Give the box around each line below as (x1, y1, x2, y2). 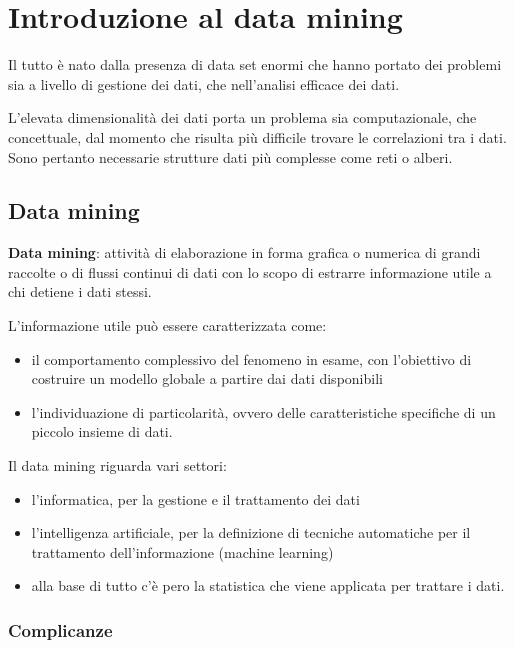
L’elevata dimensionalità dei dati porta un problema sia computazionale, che (8, 107, 477, 128)
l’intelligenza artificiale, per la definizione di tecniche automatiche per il (31, 522, 471, 543)
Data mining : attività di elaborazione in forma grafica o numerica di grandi (8, 242, 481, 263)
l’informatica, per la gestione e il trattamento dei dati (31, 488, 360, 509)
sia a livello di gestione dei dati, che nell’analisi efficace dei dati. (8, 73, 400, 94)
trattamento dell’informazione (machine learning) (31, 541, 334, 562)
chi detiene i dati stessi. (8, 281, 152, 302)
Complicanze (8, 617, 113, 642)
